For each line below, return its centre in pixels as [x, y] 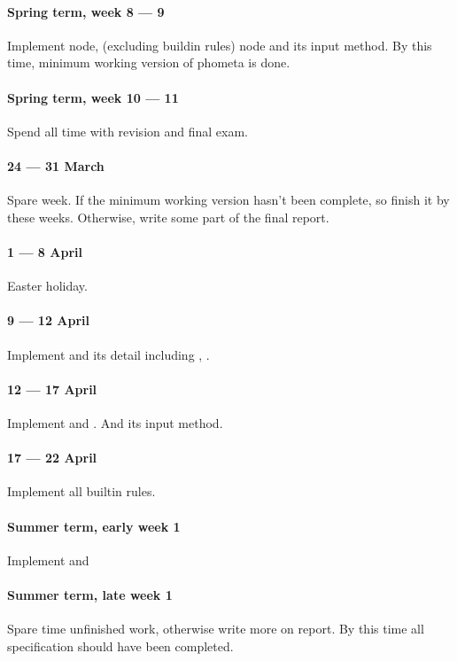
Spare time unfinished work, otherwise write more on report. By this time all [216, 629]
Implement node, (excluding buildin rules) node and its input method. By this [220, 45]
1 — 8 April [45, 251]
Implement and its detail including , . [108, 354]
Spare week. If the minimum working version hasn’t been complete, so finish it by [228, 200]
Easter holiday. [47, 286]
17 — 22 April [52, 458]
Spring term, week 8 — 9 [86, 11]
